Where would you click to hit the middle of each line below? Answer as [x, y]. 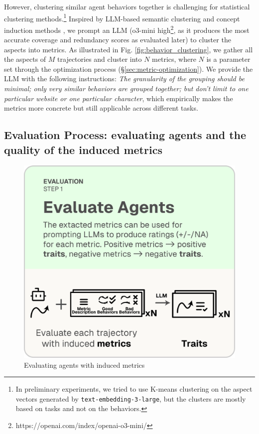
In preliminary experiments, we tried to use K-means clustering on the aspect [134, 389]
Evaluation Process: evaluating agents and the [125, 135]
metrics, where [174, 59]
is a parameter [228, 59]
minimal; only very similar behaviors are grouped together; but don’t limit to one [126, 88]
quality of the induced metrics [83, 149]
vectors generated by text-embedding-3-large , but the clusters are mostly [131, 398]
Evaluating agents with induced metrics [84, 364]
